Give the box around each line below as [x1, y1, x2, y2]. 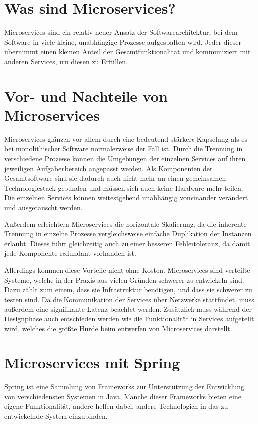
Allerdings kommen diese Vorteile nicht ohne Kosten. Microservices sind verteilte [4, 264, 250, 275]
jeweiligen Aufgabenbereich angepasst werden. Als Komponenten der [4, 163, 213, 173]
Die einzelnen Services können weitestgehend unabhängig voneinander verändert [4, 192, 248, 203]
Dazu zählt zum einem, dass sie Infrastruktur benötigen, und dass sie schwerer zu [4, 284, 252, 295]
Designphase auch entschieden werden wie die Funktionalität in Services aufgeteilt [4, 313, 254, 323]
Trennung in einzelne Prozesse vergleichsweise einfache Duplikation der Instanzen [4, 228, 252, 239]
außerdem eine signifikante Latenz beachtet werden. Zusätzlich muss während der [4, 304, 252, 314]
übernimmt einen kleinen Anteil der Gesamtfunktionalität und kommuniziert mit [4, 46, 251, 57]
